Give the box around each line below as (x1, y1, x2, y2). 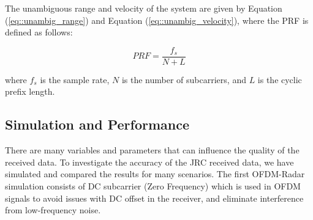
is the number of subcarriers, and (121, 73, 246, 86)
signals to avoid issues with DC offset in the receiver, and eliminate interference (5, 191, 304, 204)
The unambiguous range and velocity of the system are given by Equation (5, 2, 282, 14)
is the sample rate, (40, 73, 110, 86)
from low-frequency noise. (5, 204, 101, 216)
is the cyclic (257, 73, 302, 86)
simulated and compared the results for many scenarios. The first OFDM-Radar (5, 167, 305, 180)
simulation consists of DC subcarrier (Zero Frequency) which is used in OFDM (5, 180, 301, 193)
